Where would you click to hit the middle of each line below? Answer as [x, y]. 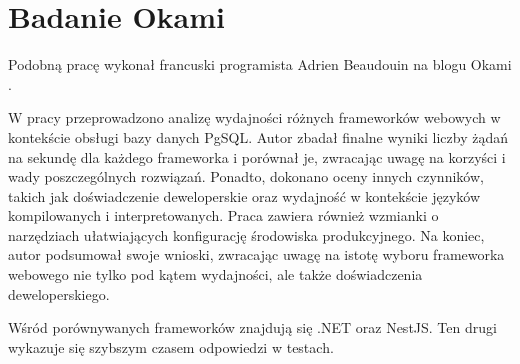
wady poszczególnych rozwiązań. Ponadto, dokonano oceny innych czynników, [246, 176]
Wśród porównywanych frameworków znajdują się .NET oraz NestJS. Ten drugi [252, 327]
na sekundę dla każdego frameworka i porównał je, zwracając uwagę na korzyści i [257, 156]
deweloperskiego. [59, 293]
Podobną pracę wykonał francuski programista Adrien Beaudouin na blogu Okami [260, 64]
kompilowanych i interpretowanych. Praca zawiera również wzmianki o [223, 215]
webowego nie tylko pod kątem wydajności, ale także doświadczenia [215, 274]
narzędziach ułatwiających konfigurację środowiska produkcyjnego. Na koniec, [246, 234]
